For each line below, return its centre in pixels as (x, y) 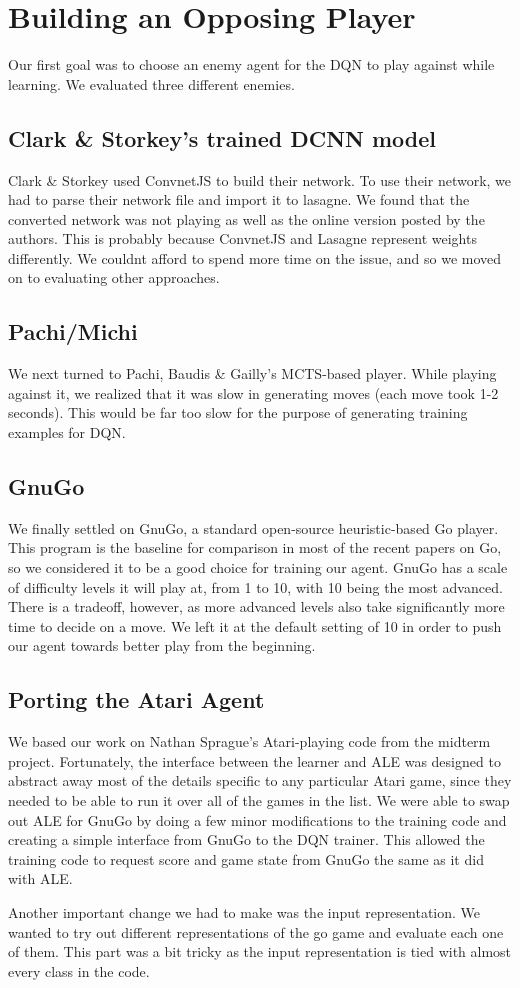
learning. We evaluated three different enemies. (151, 83)
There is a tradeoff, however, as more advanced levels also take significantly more (256, 606)
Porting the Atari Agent (136, 699)
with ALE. (40, 878)
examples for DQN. (67, 432)
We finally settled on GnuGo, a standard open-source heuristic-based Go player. (253, 527)
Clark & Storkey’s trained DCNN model (222, 137)
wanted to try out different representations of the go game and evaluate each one (256, 931)
